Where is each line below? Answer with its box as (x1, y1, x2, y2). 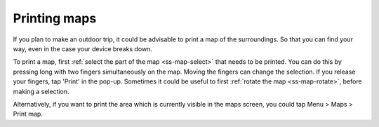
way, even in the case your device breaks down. (13, 44, 152, 53)
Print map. (13, 109, 44, 119)
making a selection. (13, 87, 69, 95)
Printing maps (13, 11, 97, 26)
